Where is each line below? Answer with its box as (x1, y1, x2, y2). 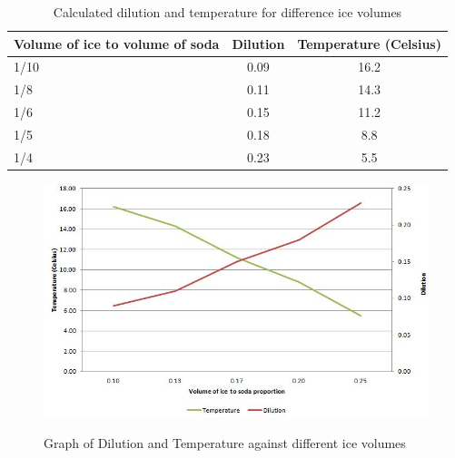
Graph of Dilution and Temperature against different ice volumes (44, 433, 406, 452)
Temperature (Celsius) (297, 34, 441, 53)
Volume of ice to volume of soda (14, 34, 220, 53)
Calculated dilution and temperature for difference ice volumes (53, 3, 402, 21)
